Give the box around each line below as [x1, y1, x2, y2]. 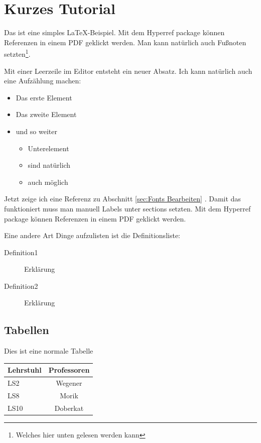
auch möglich [28, 176, 68, 187]
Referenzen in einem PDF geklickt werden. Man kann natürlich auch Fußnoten [4, 37, 246, 47]
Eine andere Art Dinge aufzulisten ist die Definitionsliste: [4, 230, 180, 241]
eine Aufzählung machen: [4, 75, 81, 86]
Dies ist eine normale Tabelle [4, 346, 93, 356]
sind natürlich [28, 160, 71, 170]
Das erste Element [16, 92, 72, 102]
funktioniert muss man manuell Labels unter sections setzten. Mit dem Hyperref [4, 203, 251, 213]
